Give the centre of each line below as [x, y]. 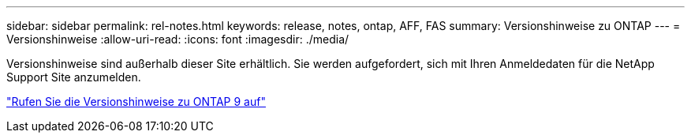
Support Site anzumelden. [74, 77]
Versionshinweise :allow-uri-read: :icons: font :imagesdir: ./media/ [178, 39]
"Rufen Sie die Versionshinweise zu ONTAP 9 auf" [136, 101]
